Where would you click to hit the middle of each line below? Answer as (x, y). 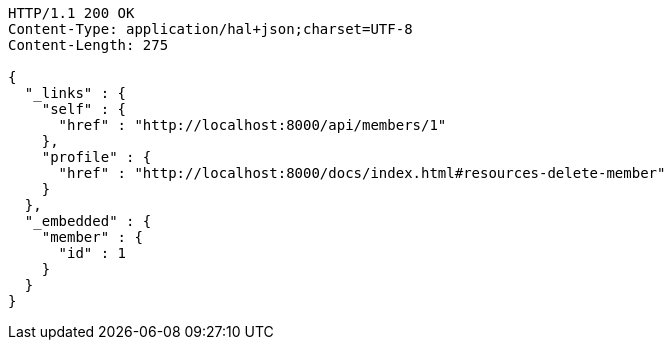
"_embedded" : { (88, 221)
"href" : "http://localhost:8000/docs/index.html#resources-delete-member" (362, 173)
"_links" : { (75, 93)
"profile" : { (96, 157)
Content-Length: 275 (88, 45)
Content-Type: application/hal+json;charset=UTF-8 (210, 29)
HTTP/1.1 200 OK (71, 13)
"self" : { (84, 109)
